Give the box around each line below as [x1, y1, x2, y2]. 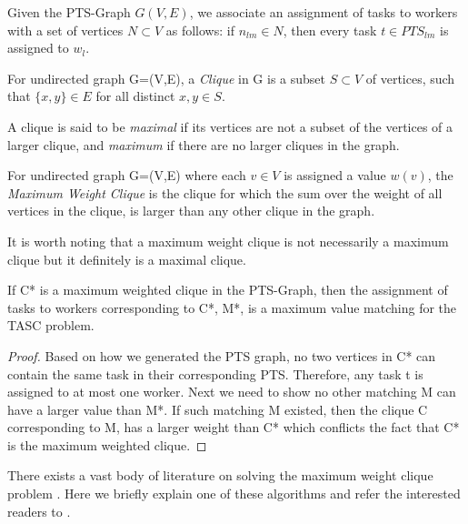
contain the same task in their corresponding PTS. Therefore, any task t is [7, 364, 423, 383]
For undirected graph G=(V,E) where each [7, 166, 246, 185]
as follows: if [165, 20, 234, 39]
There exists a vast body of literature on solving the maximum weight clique [7, 466, 433, 485]
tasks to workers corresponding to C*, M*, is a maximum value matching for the [7, 297, 457, 317]
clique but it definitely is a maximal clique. [7, 249, 246, 268]
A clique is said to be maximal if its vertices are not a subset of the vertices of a [7, 116, 453, 136]
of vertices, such [365, 68, 455, 87]
